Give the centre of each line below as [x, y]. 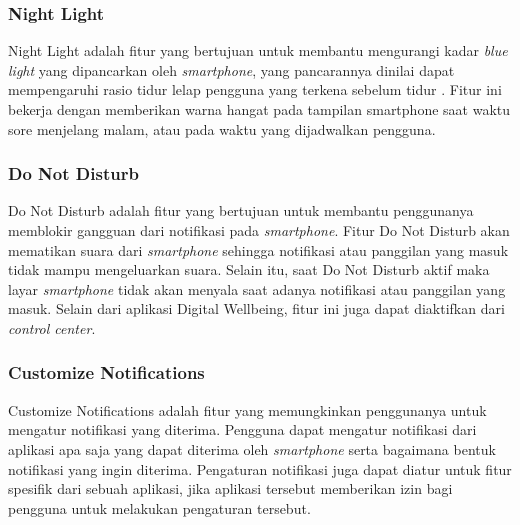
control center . [52, 327]
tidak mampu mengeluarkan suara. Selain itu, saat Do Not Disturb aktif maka [249, 269]
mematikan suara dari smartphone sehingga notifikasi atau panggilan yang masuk [258, 249]
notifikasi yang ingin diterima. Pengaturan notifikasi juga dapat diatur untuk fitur [260, 468]
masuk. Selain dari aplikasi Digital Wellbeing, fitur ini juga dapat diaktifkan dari [256, 308]
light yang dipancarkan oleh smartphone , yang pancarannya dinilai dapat [231, 69]
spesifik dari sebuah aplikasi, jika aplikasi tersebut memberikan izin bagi [230, 488]
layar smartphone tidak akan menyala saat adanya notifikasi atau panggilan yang [257, 288]
